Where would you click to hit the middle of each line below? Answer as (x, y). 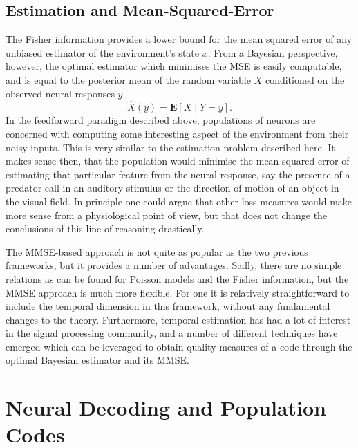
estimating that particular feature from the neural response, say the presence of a (178, 174)
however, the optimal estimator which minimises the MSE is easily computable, (174, 66)
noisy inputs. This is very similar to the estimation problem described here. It (170, 147)
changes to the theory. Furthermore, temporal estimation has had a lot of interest (178, 319)
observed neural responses (60, 93)
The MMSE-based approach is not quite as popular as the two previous (157, 251)
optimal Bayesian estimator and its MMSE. (97, 360)
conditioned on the (305, 79)
